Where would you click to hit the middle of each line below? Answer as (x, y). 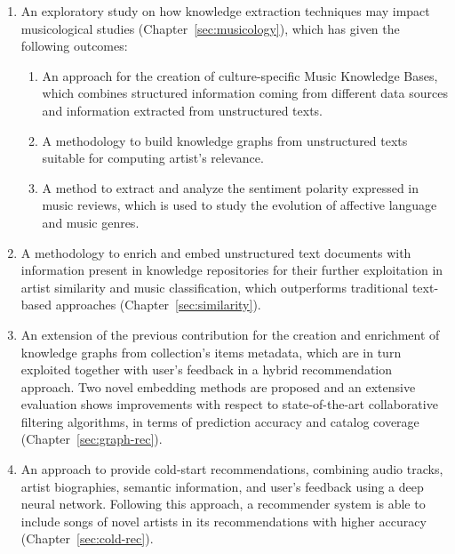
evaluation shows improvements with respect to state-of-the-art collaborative (229, 404)
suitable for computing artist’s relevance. (153, 158)
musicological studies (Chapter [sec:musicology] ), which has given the (210, 28)
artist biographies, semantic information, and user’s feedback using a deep (222, 486)
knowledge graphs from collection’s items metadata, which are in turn (211, 352)
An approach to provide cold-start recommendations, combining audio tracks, (232, 469)
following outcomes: (74, 46)
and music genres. (91, 222)
